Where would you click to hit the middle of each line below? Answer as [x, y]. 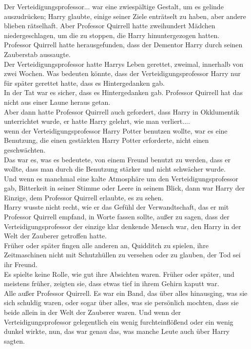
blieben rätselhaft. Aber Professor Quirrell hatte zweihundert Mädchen [110, 26]
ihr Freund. [21, 264]
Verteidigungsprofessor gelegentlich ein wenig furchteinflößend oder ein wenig [119, 321]
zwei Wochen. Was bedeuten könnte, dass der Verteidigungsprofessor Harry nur [122, 73]
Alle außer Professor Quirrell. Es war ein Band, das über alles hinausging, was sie [126, 293]
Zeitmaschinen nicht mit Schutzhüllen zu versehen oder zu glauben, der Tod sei [122, 255]
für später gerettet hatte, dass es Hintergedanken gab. [84, 83]
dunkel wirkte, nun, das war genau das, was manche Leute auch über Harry [117, 331]
